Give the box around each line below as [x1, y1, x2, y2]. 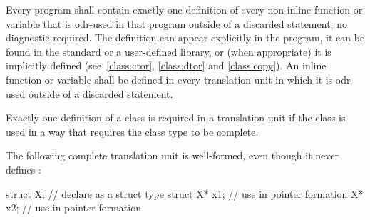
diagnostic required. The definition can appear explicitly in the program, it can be [6, 30, 365, 45]
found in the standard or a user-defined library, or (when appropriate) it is [6, 44, 332, 59]
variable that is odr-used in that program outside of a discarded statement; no [6, 16, 347, 31]
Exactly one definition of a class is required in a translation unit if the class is [6, 110, 346, 125]
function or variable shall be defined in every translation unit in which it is [6, 71, 333, 86]
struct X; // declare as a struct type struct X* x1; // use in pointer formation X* [6, 186, 364, 201]
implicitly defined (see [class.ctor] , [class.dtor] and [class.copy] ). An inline [6, 58, 327, 73]
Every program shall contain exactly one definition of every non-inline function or [6, 2, 363, 16]
